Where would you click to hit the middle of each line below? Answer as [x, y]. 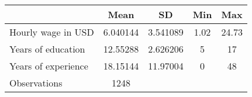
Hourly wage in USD [52, 32]
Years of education [47, 49]
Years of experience [49, 66]
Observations [36, 83]
